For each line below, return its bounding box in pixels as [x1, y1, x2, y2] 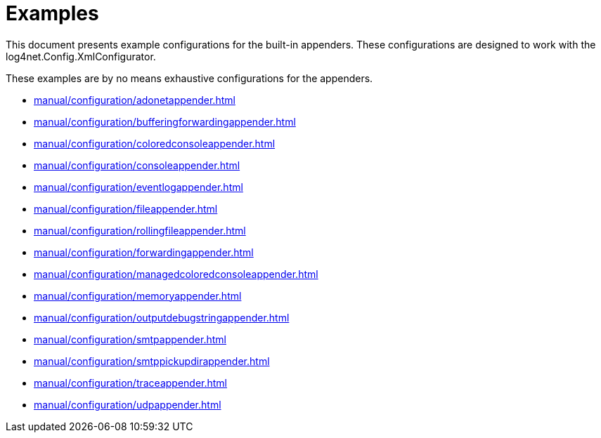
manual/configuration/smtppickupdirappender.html [34, 354, 270, 367]
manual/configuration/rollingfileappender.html [34, 224, 246, 237]
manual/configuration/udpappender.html [34, 398, 221, 411]
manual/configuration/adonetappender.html [34, 93, 235, 106]
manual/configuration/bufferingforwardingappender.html [34, 115, 296, 128]
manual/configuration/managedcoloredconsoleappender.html [34, 267, 318, 280]
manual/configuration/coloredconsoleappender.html [34, 137, 276, 150]
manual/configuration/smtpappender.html [34, 333, 226, 345]
